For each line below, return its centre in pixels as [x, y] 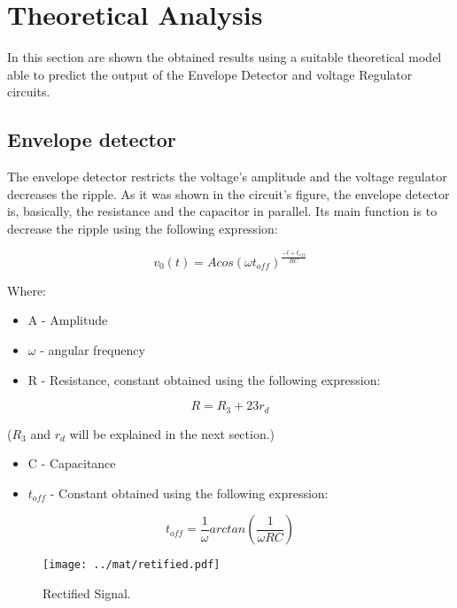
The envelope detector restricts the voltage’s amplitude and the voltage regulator [227, 177]
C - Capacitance [72, 463]
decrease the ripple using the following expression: [143, 228]
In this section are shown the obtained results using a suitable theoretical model [225, 57]
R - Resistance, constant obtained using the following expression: [204, 379]
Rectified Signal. [87, 593]
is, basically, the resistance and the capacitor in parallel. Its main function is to [222, 211]
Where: [27, 290]
